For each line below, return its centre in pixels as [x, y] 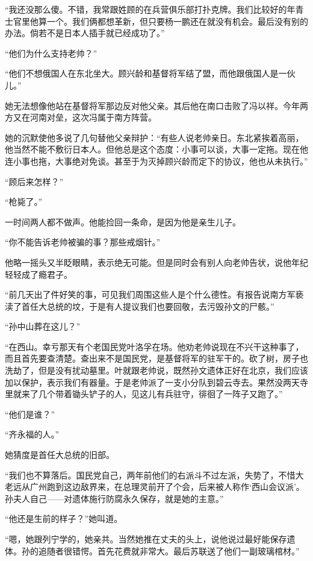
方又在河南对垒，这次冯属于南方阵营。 [81, 117]
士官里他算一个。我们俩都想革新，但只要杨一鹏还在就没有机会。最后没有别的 [156, 21]
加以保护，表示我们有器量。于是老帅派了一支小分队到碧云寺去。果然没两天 [152, 382]
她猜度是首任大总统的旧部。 [60, 455]
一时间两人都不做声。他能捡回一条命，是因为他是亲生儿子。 [123, 221]
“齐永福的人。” [32, 434]
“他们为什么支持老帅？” [51, 53]
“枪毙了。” [24, 202]
